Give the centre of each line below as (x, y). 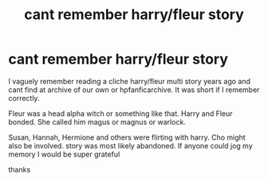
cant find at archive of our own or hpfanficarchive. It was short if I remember (134, 90)
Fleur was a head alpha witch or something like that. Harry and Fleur (120, 114)
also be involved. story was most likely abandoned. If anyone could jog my (130, 145)
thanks (20, 169)
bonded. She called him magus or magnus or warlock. (97, 121)
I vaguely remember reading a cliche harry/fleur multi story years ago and (130, 81)
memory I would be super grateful (64, 154)
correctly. (24, 98)
